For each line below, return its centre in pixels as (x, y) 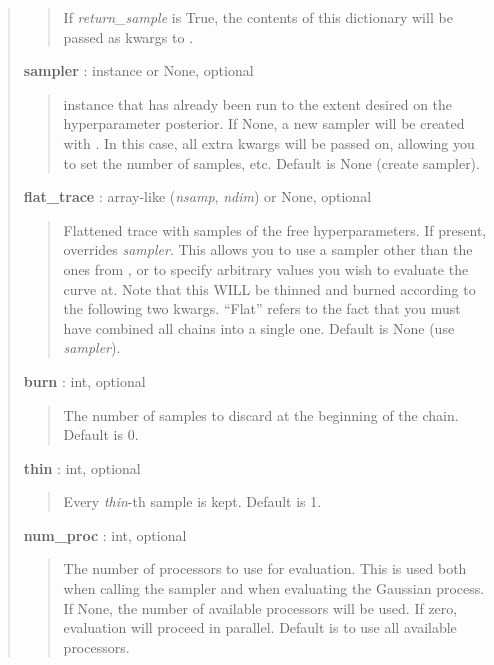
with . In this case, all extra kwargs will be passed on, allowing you (269, 142)
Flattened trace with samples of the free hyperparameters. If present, (275, 229)
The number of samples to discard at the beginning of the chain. (261, 414)
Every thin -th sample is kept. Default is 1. (192, 501)
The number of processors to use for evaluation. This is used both (265, 568)
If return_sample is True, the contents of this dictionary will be (258, 17)
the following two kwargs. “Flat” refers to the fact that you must (262, 308)
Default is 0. (101, 434)
